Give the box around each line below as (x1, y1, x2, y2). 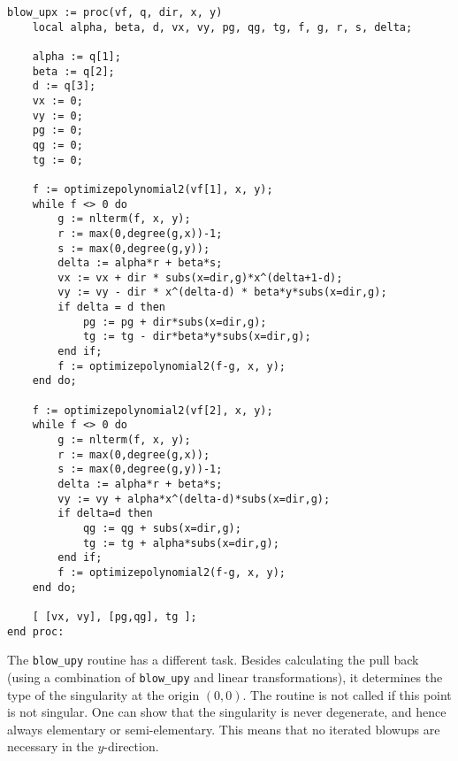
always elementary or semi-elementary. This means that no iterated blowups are (7, 719, 440, 738)
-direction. (103, 737, 159, 756)
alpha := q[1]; (32, 50, 121, 63)
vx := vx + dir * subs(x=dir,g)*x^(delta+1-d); (57, 271, 343, 284)
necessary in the (7, 737, 94, 756)
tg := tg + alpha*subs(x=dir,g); (82, 536, 279, 550)
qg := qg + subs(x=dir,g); (82, 521, 241, 534)
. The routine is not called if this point (242, 685, 452, 703)
